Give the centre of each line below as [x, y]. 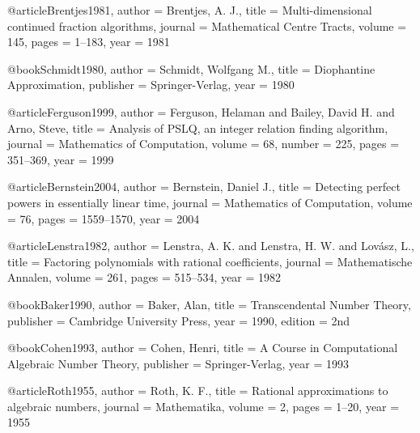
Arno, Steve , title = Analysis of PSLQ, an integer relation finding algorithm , [198, 127]
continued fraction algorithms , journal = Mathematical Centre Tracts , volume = [207, 25]
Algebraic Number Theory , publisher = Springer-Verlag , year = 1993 [178, 363]
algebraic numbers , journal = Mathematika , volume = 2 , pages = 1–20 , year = [204, 406]
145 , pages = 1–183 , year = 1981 [89, 42]
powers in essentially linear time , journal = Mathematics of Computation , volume [210, 202]
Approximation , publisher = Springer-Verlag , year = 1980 [151, 85]
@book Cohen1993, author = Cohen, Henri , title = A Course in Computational [203, 348]
